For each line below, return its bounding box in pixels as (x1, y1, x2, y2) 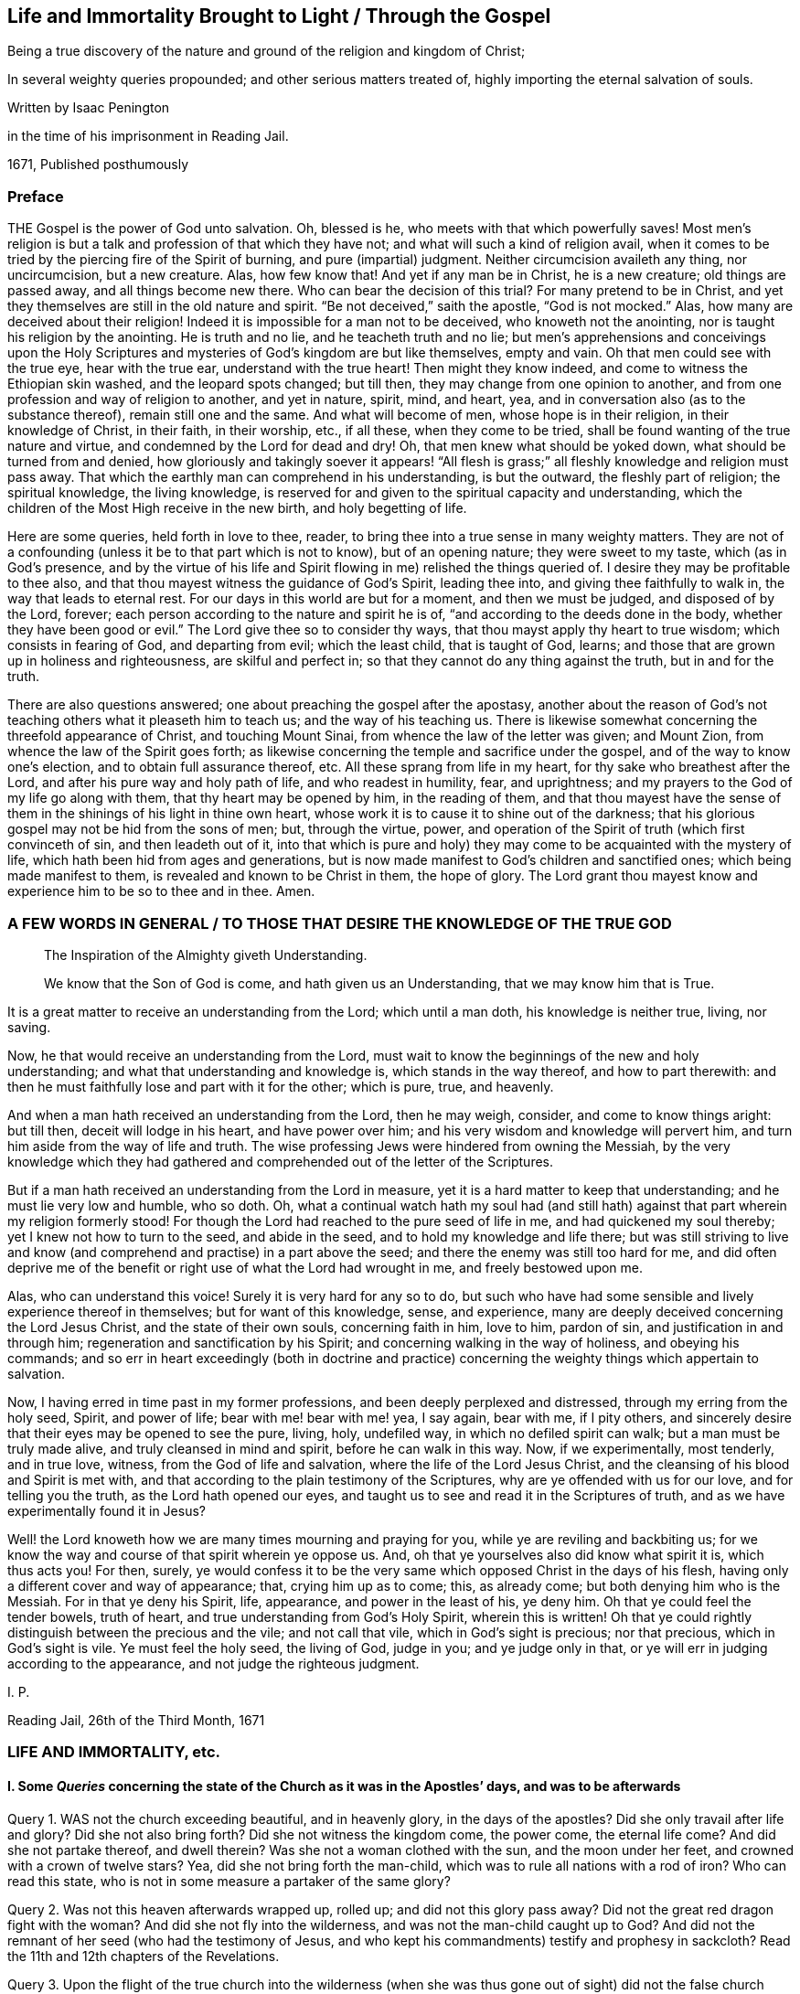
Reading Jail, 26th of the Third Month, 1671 (7, 1711, 265, 1728)
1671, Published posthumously (7, 156, 189, 173)
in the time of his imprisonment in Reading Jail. (7, 128, 289, 144)
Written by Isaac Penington (7, 100, 170, 116)
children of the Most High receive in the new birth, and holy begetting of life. (7, 500, 467, 517)
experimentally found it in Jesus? (7, 1502, 206, 1519)
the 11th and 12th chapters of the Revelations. (7, 1947, 280, 1964)
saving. (7, 1018, 51, 1035)
